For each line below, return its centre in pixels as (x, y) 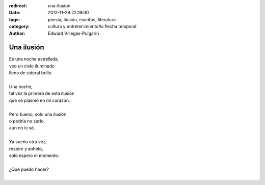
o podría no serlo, (27, 121)
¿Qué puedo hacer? (29, 169)
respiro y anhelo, (26, 149)
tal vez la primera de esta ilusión (42, 93)
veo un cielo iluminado (32, 66)
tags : (14, 19)
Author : (17, 33)
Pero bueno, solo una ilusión (38, 114)
